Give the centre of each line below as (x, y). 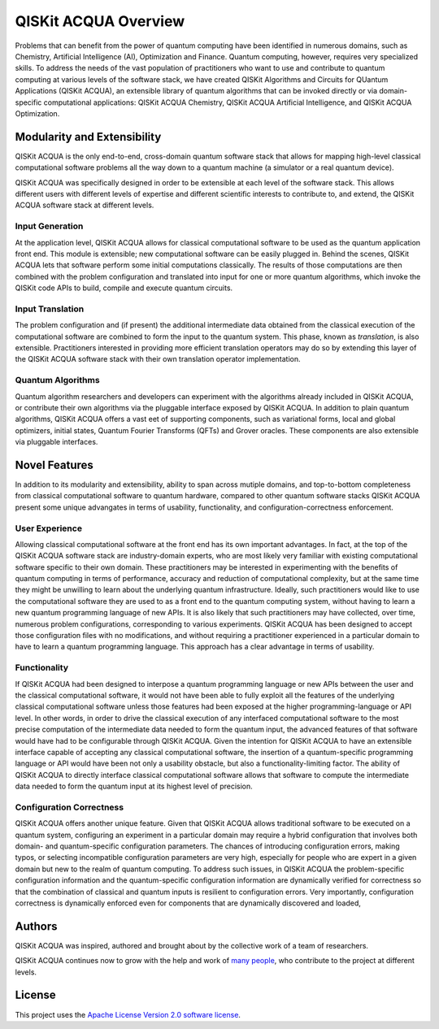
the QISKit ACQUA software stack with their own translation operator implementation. (158, 359)
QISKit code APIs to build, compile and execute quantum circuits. (124, 288)
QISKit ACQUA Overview (100, 21)
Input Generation (49, 226)
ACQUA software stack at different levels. (85, 205)
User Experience (49, 528)
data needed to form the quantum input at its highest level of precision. (134, 786)
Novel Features (54, 465)
